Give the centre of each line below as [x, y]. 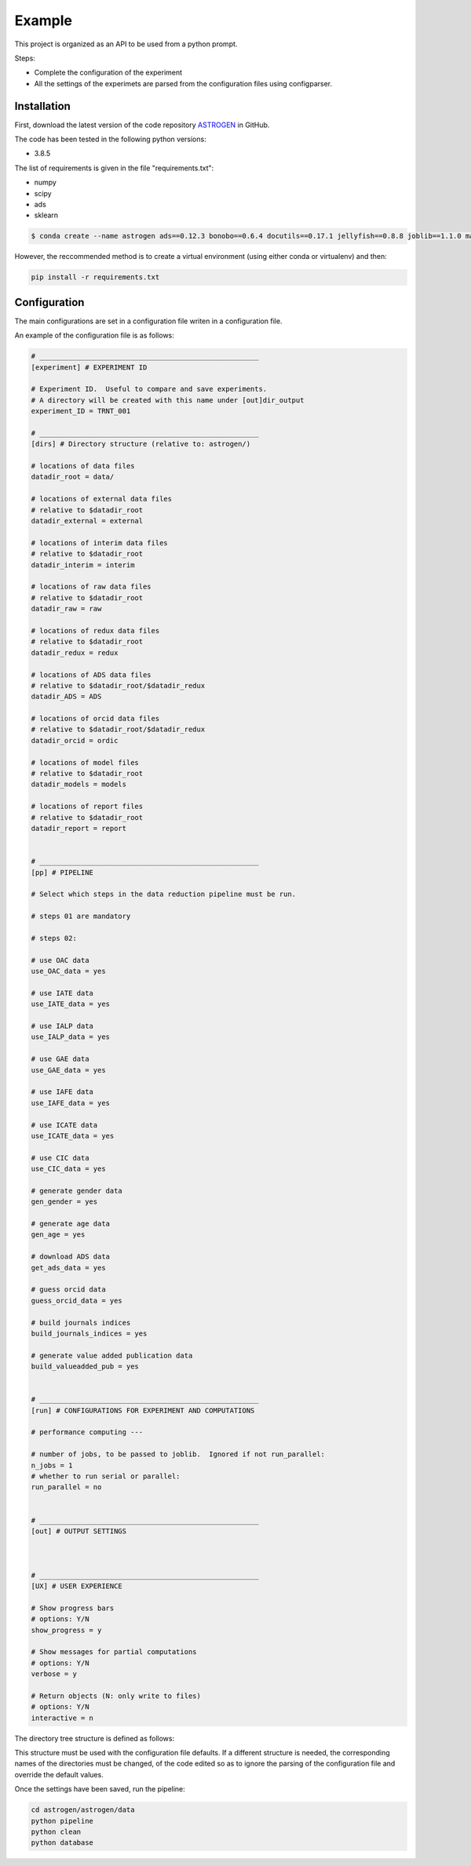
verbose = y [54, 1674]
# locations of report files [87, 807]
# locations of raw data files [91, 587]
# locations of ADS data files [91, 674]
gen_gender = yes [64, 1202]
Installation [42, 106]
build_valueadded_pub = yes [85, 1367]
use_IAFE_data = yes [70, 1103]
